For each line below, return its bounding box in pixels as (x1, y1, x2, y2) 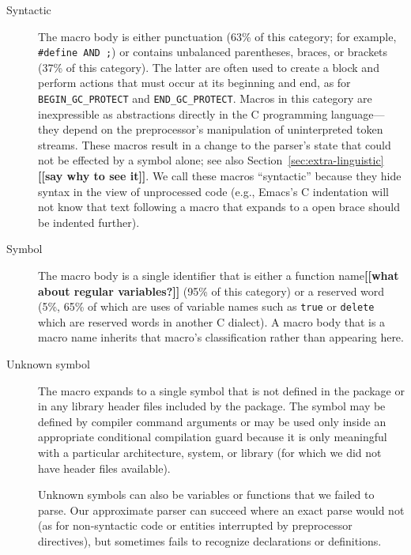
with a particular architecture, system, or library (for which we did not (38, 444, 382, 461)
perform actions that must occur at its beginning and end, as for (38, 74, 351, 91)
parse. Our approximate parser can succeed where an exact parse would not (38, 501, 405, 518)
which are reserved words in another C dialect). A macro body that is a (38, 313, 386, 330)
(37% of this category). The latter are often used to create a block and (38, 59, 379, 75)
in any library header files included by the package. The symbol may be (38, 398, 386, 414)
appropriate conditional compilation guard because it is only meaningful (38, 429, 387, 445)
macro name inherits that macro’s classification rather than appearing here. (38, 329, 404, 345)
